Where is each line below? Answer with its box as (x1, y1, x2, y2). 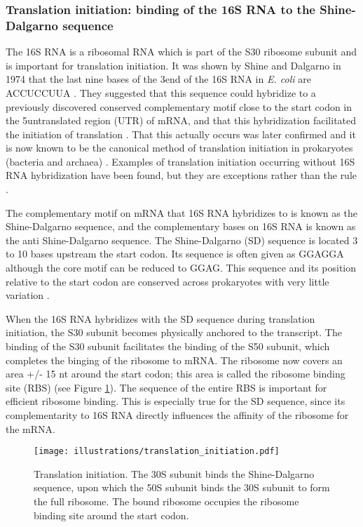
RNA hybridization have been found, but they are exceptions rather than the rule (6, 168, 357, 182)
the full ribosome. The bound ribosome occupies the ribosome (34, 494, 299, 509)
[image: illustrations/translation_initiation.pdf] (34, 446, 280, 457)
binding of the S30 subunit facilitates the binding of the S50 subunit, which (6, 339, 330, 354)
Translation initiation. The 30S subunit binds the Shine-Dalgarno (34, 466, 315, 481)
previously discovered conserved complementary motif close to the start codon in (6, 99, 352, 114)
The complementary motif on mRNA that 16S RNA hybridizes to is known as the (6, 205, 357, 220)
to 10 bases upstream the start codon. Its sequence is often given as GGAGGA (6, 246, 344, 261)
